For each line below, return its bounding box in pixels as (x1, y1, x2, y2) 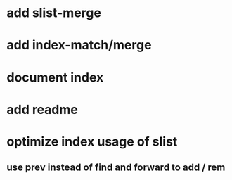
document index (6, 69, 104, 85)
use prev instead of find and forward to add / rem (6, 162, 226, 174)
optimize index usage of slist (6, 134, 178, 149)
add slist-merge (6, 5, 101, 21)
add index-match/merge (6, 37, 152, 53)
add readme (6, 101, 78, 117)
